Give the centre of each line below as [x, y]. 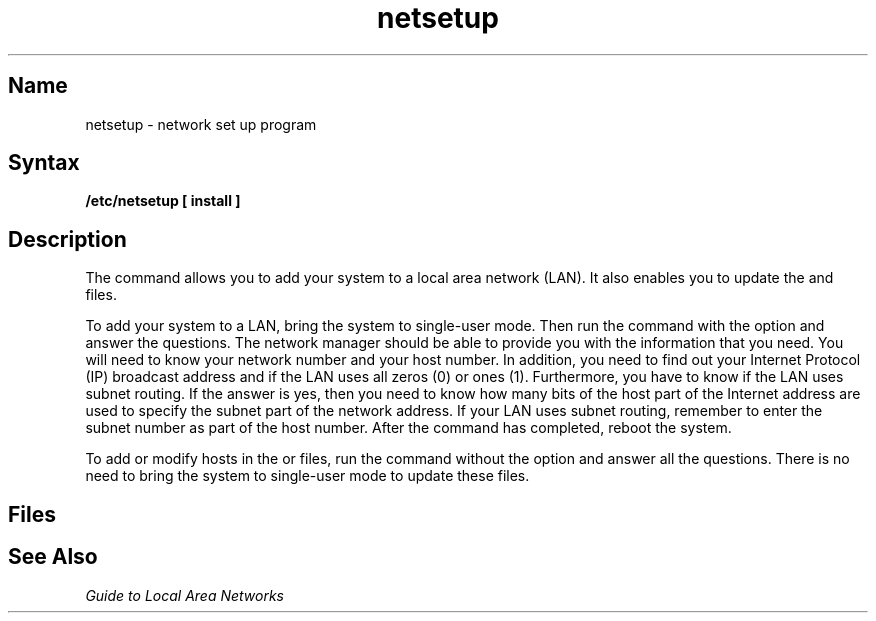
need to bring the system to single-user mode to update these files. [307, 476]
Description [67, 239]
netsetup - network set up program [201, 124]
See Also [53, 557]
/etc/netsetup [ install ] [163, 201]
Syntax [44, 163]
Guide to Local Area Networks [185, 595]
